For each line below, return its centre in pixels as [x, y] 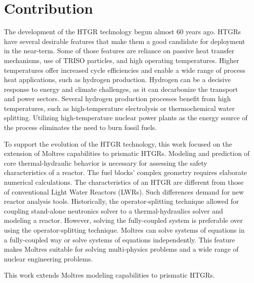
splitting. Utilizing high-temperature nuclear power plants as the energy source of [126, 118]
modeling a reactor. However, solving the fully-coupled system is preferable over [123, 220]
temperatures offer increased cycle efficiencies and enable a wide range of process [125, 70]
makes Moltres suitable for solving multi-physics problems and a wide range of [121, 249]
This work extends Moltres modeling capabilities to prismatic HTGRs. [109, 275]
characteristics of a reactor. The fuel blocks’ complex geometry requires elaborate [126, 172]
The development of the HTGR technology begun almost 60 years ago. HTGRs [122, 32]
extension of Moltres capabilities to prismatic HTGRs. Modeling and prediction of [127, 153]
